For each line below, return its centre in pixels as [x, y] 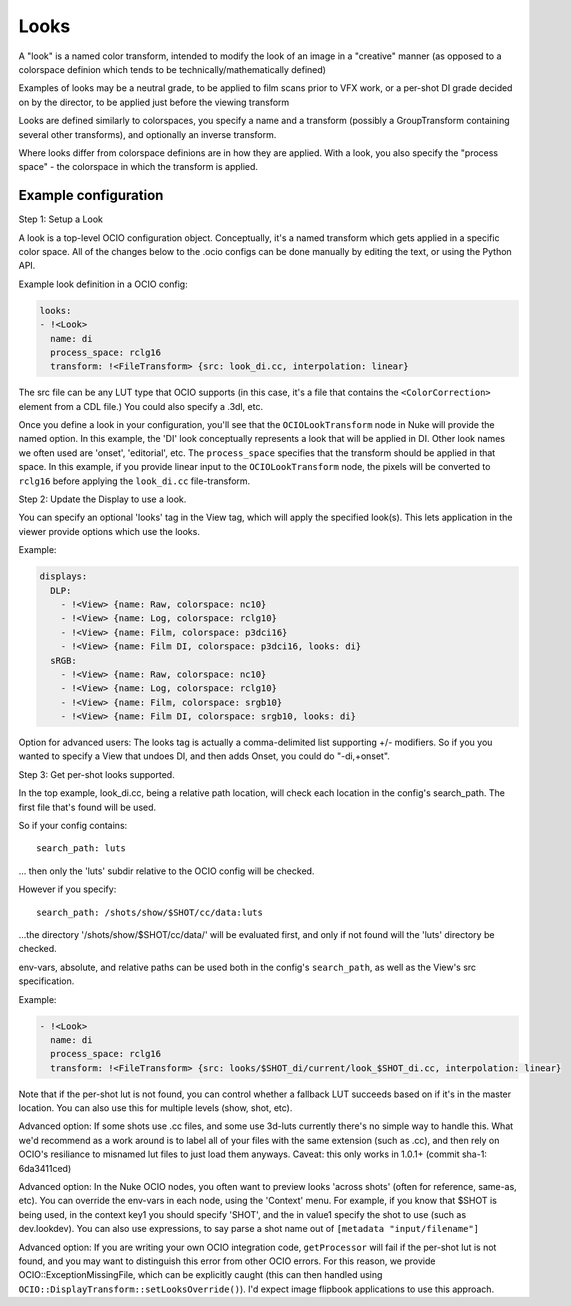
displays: [63, 576]
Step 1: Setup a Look [61, 219]
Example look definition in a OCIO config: [103, 284]
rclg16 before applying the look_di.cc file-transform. [134, 481]
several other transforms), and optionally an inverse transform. [147, 134]
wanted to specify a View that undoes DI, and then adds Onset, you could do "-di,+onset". [204, 756]
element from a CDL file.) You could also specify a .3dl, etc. [141, 406]
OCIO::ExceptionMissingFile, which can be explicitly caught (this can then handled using [200, 1275]
